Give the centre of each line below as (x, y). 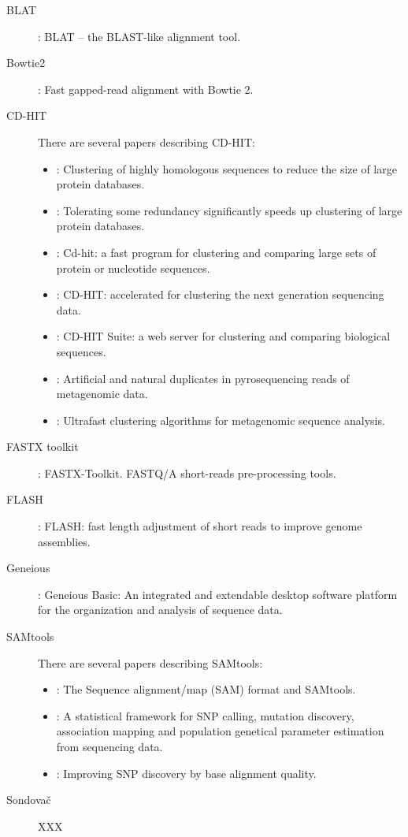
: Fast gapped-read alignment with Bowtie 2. (146, 89)
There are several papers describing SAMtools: (150, 662)
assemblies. (64, 541)
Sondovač (29, 800)
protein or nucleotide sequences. (133, 268)
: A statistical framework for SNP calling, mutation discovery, (205, 715)
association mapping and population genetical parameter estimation (220, 731)
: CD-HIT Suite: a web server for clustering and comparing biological (223, 336)
